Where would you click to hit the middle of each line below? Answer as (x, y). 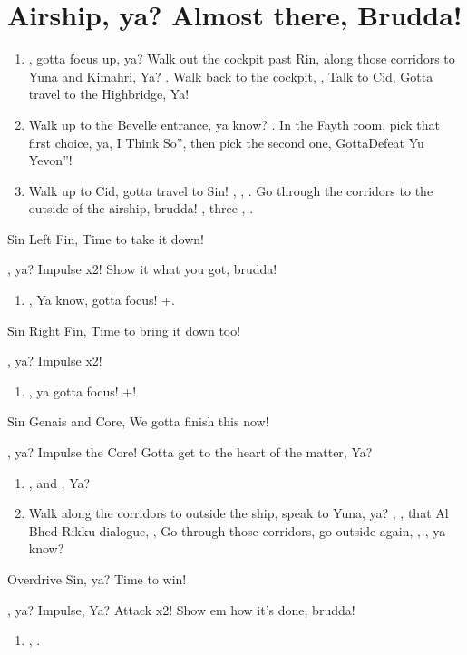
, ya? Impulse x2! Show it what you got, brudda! (142, 269)
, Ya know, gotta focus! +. (102, 300)
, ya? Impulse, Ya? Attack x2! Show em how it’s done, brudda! (181, 609)
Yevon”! (50, 160)
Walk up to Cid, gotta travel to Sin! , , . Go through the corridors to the (231, 190)
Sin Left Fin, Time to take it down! (106, 238)
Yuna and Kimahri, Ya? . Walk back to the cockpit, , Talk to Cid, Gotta (231, 76)
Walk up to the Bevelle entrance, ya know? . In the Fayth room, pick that (234, 124)
